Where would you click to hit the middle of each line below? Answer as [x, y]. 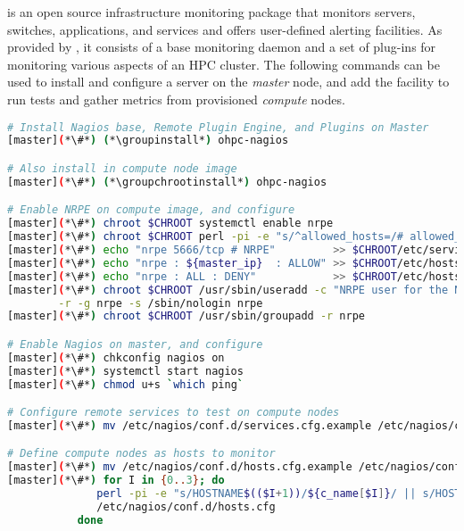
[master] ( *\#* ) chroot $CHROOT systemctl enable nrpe [170, 224]
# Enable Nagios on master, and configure [135, 344]
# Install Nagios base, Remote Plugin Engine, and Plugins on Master [218, 127]
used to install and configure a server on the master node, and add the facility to [228, 82]
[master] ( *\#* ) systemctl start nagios [125, 371]
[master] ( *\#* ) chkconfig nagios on [116, 357]
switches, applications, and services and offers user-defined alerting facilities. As [225, 29]
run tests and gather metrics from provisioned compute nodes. [176, 99]
